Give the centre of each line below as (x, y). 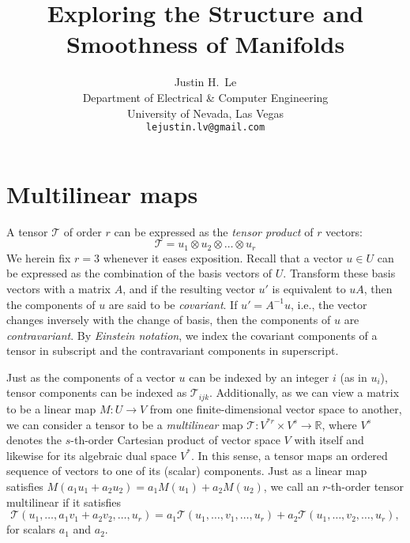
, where (339, 424)
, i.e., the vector (329, 304)
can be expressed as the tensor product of (214, 231)
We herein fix (39, 257)
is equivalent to (309, 288)
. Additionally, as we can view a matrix (305, 392)
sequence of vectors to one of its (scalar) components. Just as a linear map (187, 471)
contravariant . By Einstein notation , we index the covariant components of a (192, 335)
